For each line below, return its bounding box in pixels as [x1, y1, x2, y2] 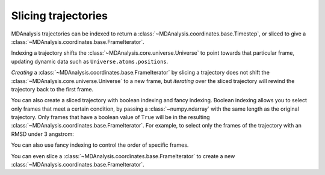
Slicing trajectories [11, 9, 108, 22]
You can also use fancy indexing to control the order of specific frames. [11, 141, 189, 149]
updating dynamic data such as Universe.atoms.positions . [11, 58, 169, 65]
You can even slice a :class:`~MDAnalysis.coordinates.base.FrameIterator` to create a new [11, 152, 235, 159]
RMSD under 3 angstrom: [11, 130, 75, 138]
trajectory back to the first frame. [11, 85, 93, 93]
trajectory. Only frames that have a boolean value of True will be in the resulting [11, 114, 210, 121]
